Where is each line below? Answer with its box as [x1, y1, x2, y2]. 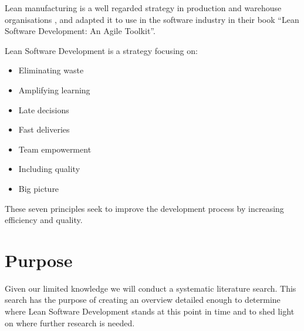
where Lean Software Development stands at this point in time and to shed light [5, 305, 295, 318]
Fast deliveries [18, 123, 70, 136]
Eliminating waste [18, 64, 84, 76]
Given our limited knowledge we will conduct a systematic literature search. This [5, 282, 296, 294]
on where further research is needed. [5, 316, 135, 329]
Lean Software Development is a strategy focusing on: [5, 44, 198, 56]
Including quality [18, 163, 80, 175]
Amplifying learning [18, 83, 90, 96]
